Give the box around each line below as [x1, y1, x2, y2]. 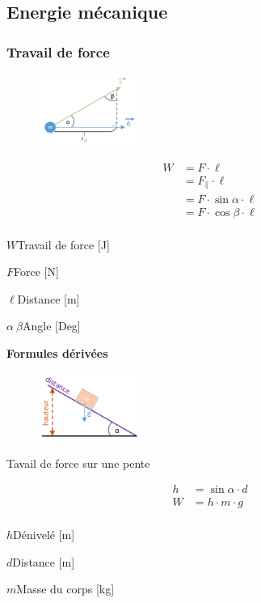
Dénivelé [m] [13, 526, 75, 543]
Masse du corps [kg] [16, 580, 115, 597]
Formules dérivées [6, 344, 108, 361]
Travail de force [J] [17, 236, 110, 253]
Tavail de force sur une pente [6, 454, 150, 471]
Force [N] [14, 263, 59, 280]
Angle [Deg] [23, 317, 81, 334]
